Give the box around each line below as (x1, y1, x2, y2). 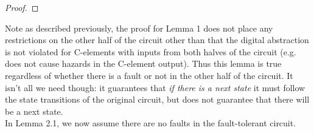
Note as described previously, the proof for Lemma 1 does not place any (5, 21, 273, 34)
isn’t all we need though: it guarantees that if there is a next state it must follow (5, 81, 305, 94)
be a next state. (5, 104, 63, 117)
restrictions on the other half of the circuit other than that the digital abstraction (5, 33, 309, 46)
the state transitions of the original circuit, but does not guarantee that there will (5, 93, 310, 106)
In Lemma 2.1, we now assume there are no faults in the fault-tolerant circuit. (5, 117, 296, 129)
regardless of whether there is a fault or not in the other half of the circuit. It (5, 69, 293, 81)
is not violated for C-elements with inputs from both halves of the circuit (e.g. (5, 45, 296, 58)
